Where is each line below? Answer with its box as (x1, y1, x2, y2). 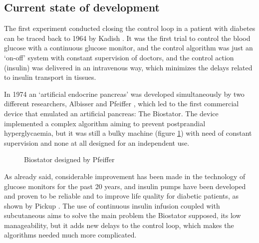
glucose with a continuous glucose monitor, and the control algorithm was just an (4, 42, 253, 53)
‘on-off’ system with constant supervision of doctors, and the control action (4, 52, 234, 62)
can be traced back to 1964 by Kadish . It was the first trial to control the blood (4, 32, 251, 43)
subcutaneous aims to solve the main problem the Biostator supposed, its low (4, 210, 241, 221)
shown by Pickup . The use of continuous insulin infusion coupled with (4, 200, 220, 211)
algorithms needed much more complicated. (4, 230, 137, 240)
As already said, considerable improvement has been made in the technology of (4, 171, 246, 181)
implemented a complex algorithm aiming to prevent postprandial (4, 118, 206, 128)
